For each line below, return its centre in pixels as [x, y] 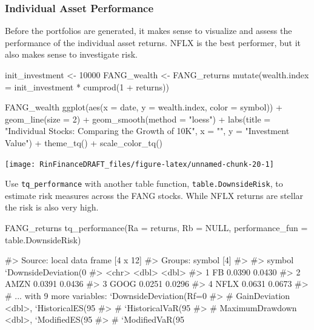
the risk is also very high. [52, 207]
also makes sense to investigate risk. [72, 54]
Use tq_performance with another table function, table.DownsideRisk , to [144, 184]
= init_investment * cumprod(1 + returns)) [87, 86]
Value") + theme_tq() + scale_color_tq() [84, 142]
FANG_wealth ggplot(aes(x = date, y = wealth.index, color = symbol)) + [144, 107]
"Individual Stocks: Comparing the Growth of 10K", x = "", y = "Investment [147, 131]
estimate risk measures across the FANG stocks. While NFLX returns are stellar [154, 195]
